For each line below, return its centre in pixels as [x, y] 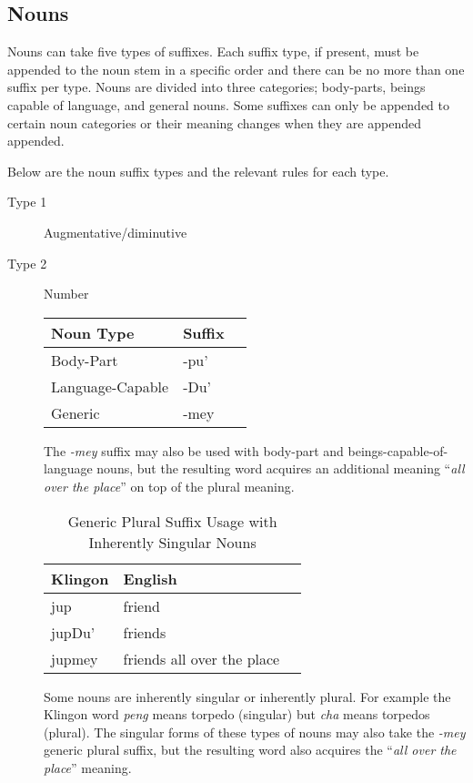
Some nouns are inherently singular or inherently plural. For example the [247, 696]
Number [66, 294]
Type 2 [27, 263]
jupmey [75, 658]
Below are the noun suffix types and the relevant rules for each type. [198, 171]
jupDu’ [73, 632]
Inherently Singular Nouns [172, 542]
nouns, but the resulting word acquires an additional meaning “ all [281, 468]
